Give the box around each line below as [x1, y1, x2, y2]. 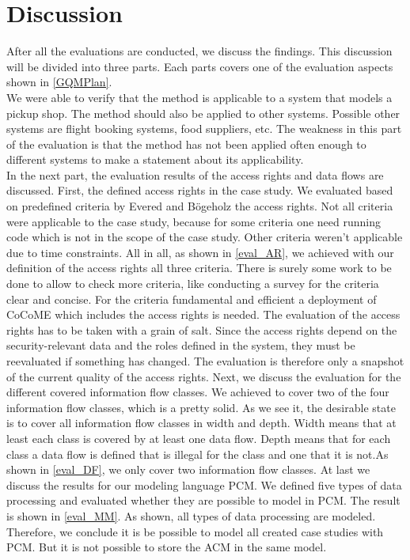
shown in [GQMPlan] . [6, 74, 112, 90]
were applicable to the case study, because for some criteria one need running [6, 213, 381, 229]
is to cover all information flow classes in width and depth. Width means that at [6, 414, 397, 431]
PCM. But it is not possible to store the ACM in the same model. [6, 539, 327, 555]
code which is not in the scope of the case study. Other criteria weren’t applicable [6, 229, 403, 245]
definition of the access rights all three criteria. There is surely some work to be [6, 259, 392, 276]
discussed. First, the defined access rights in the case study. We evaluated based [6, 182, 393, 199]
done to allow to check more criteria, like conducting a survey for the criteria [6, 275, 379, 292]
